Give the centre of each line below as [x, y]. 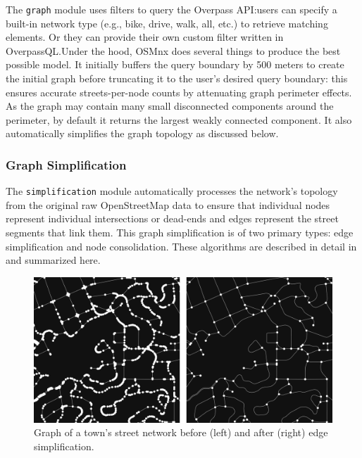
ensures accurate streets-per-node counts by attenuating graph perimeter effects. [179, 92]
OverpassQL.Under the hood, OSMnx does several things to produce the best [173, 50]
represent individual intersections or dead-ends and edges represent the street [172, 218]
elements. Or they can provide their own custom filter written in [145, 37]
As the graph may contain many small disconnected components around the [170, 106]
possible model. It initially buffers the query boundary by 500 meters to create [175, 64]
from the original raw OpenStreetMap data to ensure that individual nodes [168, 204]
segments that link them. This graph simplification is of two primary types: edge [180, 233]
